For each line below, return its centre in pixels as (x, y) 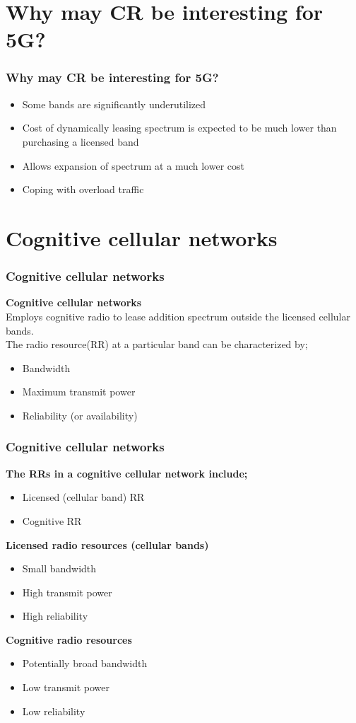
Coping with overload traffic (83, 189)
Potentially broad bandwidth (85, 663)
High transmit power (67, 592)
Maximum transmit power (79, 392)
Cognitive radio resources (69, 639)
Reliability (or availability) (80, 415)
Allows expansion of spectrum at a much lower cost (133, 165)
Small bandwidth (59, 568)
